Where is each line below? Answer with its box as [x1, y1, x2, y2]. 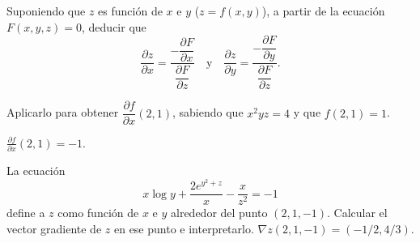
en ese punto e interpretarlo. [113, 220, 254, 237]
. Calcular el [327, 204, 388, 221]
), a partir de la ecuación [261, 2, 385, 19]
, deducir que [82, 18, 146, 35]
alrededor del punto [171, 204, 268, 221]
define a [6, 204, 45, 221]
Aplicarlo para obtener [6, 104, 119, 121]
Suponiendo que [6, 2, 86, 19]
